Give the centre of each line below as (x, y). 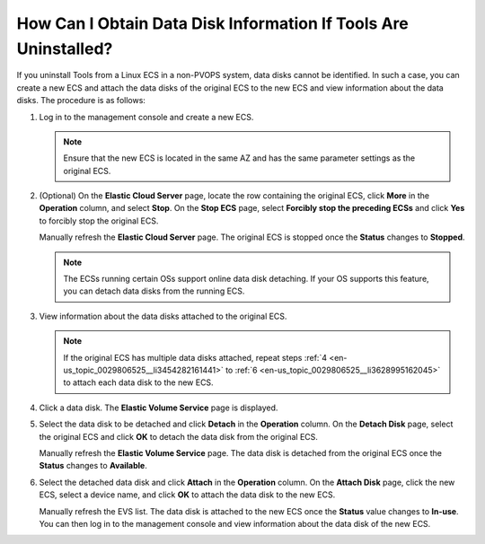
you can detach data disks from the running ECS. (154, 291)
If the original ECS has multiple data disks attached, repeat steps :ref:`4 (195, 357)
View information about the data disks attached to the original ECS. (163, 316)
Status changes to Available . (93, 466)
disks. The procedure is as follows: (81, 101)
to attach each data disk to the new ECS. (139, 382)
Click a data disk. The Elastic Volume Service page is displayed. (159, 408)
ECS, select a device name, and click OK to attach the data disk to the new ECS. (187, 495)
